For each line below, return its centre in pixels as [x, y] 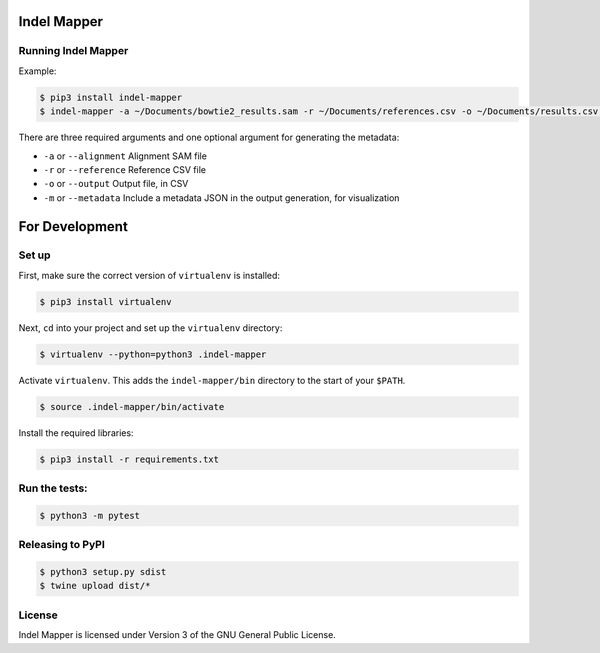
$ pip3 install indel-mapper [111, 97]
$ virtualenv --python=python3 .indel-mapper [153, 354]
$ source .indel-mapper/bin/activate [132, 406]
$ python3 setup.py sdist [103, 572]
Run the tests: [53, 488]
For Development [73, 226]
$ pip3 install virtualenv [105, 301]
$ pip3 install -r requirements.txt [129, 459]
